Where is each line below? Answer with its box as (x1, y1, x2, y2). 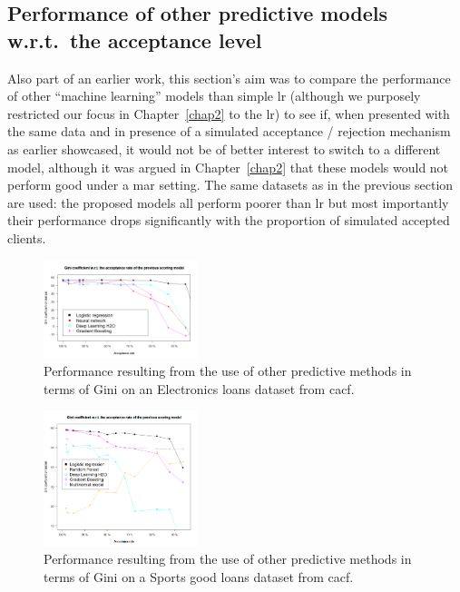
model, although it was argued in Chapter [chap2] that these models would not (7, 157, 449, 176)
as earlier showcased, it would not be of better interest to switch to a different (7, 139, 441, 158)
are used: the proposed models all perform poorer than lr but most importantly (7, 192, 449, 212)
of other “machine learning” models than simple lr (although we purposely (7, 86, 421, 105)
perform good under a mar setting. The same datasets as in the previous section (7, 175, 454, 194)
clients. (7, 228, 46, 247)
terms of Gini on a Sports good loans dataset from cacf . (44, 567, 354, 586)
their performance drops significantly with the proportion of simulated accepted (7, 211, 450, 230)
